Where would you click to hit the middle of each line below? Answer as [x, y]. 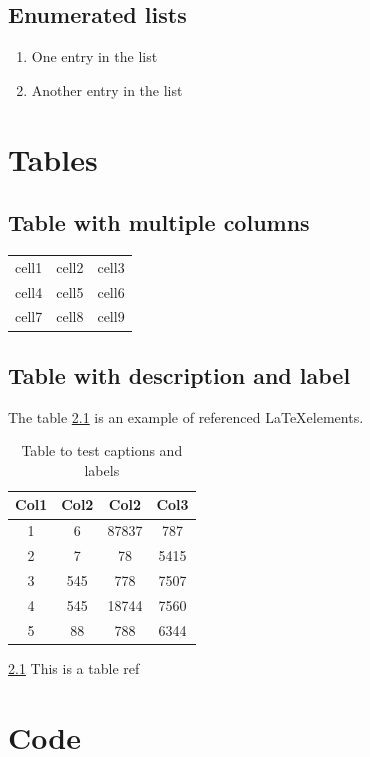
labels [102, 469]
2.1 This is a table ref [74, 667]
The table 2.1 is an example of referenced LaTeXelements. [186, 416]
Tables [53, 158]
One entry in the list [94, 56]
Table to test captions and [102, 450]
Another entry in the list [107, 89]
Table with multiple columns [159, 222]
